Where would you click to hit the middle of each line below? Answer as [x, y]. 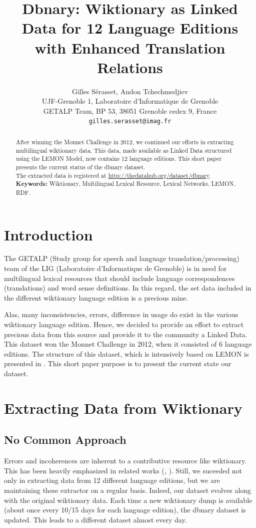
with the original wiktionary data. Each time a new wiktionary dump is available [128, 500]
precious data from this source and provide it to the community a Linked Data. [126, 334]
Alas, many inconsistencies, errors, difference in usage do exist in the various [121, 314]
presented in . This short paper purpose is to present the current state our [118, 363]
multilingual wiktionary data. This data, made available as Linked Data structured [124, 150]
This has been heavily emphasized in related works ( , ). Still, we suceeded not [123, 470]
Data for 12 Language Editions [130, 28]
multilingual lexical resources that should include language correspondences [119, 278]
